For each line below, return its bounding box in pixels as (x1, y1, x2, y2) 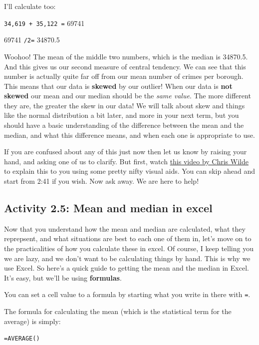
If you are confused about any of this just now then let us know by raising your (4, 146, 247, 157)
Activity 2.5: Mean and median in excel (4, 200, 213, 216)
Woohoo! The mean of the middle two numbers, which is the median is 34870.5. (4, 51, 248, 61)
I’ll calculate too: (4, 1, 56, 11)
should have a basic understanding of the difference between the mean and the (4, 120, 244, 130)
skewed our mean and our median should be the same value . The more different (4, 90, 251, 101)
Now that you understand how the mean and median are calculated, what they (4, 223, 246, 234)
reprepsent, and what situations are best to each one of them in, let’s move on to (4, 233, 252, 244)
